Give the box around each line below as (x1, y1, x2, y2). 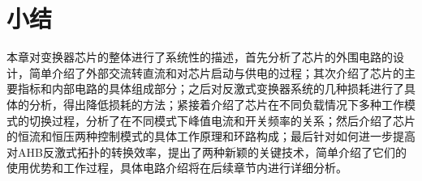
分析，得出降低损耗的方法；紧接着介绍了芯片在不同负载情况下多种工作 (28, 95, 404, 112)
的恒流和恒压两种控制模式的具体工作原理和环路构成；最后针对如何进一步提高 (6, 128, 416, 145)
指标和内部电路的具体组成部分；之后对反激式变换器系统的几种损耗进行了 (17, 80, 404, 97)
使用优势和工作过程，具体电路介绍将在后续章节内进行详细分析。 (6, 159, 347, 176)
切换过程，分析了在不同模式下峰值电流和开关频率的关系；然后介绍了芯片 (28, 112, 416, 128)
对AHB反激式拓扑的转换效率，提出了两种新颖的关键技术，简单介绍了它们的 (6, 143, 407, 160)
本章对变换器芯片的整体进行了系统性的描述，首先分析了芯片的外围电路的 (6, 48, 393, 65)
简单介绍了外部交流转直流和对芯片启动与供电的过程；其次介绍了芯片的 (28, 64, 404, 81)
